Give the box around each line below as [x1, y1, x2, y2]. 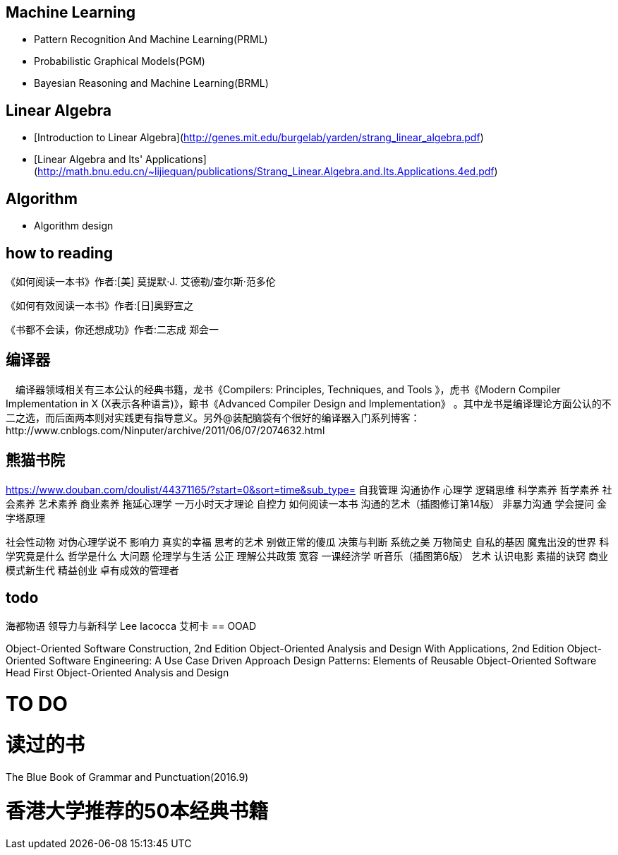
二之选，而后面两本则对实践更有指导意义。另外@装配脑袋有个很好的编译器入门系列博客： [6, 411, 420, 424]
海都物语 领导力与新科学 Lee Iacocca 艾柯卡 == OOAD [6, 620, 257, 633]
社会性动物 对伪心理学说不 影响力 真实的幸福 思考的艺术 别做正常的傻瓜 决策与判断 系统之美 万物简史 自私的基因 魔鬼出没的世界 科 [6, 535, 610, 548]
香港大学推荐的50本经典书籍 [6, 799, 269, 824]
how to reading [6, 244, 114, 262]
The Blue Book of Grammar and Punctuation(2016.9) [6, 770, 249, 783]
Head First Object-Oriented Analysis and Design [6, 666, 229, 679]
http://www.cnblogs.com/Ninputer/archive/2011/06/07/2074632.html [6, 424, 325, 436]
